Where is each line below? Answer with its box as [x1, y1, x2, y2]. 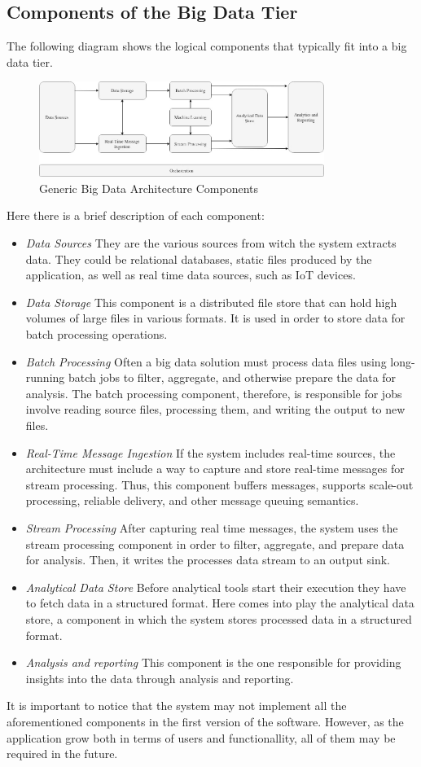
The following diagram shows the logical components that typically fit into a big [7, 37, 407, 55]
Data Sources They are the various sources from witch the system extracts [25, 234, 397, 252]
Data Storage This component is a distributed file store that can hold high [25, 293, 397, 310]
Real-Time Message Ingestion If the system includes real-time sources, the [25, 444, 396, 461]
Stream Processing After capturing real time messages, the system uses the [25, 519, 398, 536]
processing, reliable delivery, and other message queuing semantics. [25, 492, 359, 509]
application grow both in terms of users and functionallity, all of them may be [7, 729, 396, 746]
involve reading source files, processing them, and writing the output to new [25, 401, 406, 418]
